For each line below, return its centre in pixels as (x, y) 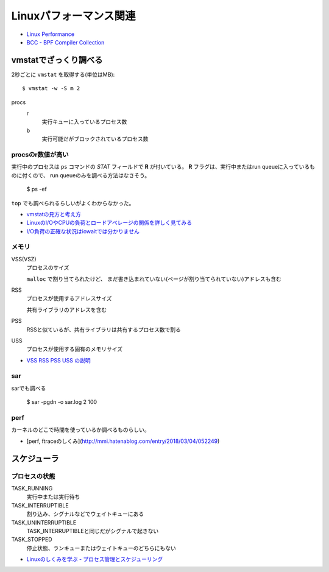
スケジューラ (35, 458)
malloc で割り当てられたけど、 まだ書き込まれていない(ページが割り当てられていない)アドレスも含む (154, 279)
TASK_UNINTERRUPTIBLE (44, 522)
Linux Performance (51, 34)
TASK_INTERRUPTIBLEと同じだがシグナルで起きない (93, 531)
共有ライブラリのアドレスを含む (66, 309)
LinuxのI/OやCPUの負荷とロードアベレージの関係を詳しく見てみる (109, 223)
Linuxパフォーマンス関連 (73, 16)
